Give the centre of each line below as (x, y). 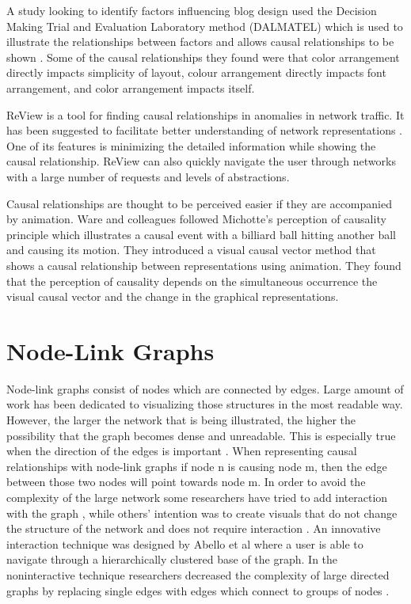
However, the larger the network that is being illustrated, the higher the (181, 420)
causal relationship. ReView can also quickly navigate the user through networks (201, 161)
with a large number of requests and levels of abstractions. (148, 176)
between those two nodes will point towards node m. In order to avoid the (186, 482)
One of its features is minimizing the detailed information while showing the (191, 145)
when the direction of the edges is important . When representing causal (182, 451)
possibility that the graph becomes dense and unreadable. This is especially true (201, 435)
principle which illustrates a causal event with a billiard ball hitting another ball (201, 234)
